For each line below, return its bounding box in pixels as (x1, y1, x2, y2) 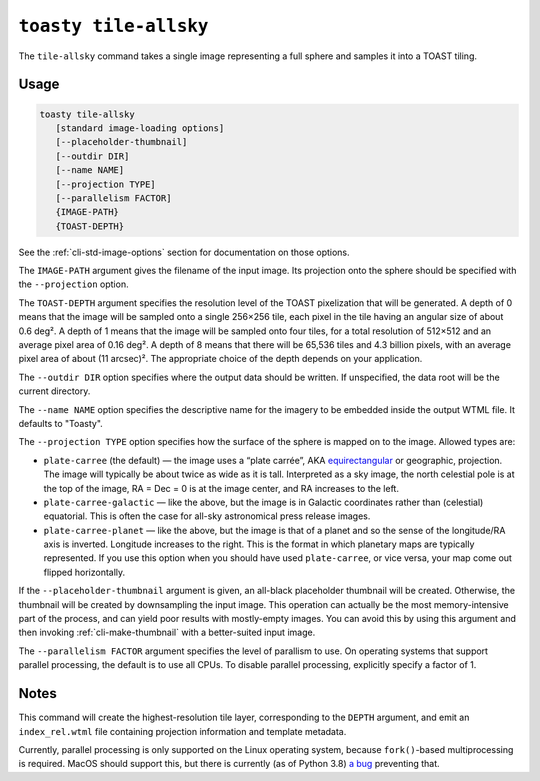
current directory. (18, 385, 91, 397)
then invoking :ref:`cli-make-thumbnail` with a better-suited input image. (18, 626, 316, 639)
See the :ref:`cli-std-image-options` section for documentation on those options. (18, 246, 350, 258)
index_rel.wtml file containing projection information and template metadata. (18, 725, 347, 737)
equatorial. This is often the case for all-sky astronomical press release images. (43, 510, 371, 522)
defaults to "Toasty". (18, 417, 104, 429)
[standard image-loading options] (55, 122, 225, 134)
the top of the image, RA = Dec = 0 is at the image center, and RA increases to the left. (43, 482, 400, 494)
